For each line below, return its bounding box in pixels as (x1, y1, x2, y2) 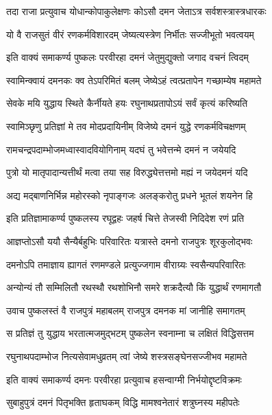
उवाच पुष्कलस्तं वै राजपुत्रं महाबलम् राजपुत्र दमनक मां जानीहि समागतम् (6, 303, 245, 317)
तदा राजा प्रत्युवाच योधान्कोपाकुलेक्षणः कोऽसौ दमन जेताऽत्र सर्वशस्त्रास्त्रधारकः (6, 4, 267, 18)
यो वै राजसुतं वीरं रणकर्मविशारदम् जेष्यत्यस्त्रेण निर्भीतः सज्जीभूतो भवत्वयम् (6, 27, 254, 41)
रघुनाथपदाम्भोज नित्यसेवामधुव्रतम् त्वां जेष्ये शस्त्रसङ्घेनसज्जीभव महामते (6, 349, 247, 363)
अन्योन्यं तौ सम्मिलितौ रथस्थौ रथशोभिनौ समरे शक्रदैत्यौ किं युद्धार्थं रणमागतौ (6, 280, 262, 294)
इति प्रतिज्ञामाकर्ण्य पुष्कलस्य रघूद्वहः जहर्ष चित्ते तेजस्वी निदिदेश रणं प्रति (6, 211, 245, 225)
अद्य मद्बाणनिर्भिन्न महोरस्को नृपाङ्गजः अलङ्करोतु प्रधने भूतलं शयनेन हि (6, 188, 253, 202)
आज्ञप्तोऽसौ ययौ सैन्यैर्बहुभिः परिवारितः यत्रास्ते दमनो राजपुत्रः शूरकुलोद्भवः (6, 234, 253, 248)
